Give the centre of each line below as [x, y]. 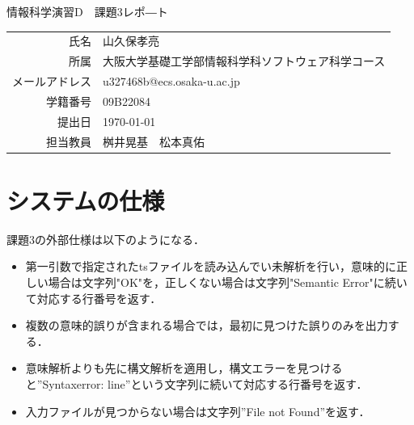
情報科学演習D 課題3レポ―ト [87, 11]
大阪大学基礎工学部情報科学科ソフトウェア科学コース [244, 61]
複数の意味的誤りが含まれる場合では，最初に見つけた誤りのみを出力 [207, 325]
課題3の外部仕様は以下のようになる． [106, 239]
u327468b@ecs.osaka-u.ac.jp [171, 81]
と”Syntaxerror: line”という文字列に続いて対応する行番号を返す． [196, 383]
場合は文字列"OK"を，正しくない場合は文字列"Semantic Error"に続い [228, 282]
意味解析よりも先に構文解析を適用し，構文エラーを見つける [184, 368]
